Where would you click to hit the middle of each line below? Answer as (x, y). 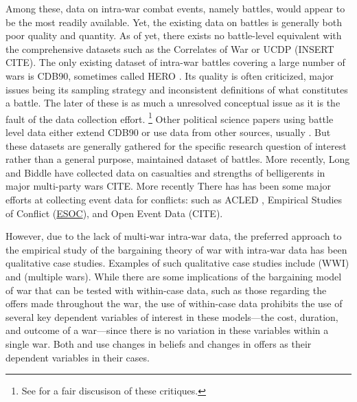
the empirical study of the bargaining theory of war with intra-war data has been (176, 249)
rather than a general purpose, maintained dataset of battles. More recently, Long (178, 159)
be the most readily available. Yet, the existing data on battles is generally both (174, 22)
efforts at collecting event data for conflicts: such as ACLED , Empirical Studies (174, 199)
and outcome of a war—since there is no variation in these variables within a (167, 330)
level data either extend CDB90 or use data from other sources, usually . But (168, 132)
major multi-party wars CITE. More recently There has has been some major (169, 186)
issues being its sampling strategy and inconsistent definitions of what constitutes (177, 89)
